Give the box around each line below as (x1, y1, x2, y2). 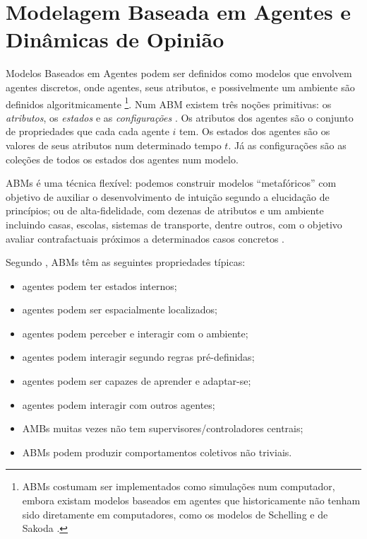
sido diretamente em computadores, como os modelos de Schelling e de (22, 506, 328, 521)
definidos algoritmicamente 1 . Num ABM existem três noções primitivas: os (6, 94, 332, 111)
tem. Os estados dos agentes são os (179, 124, 330, 139)
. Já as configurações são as (228, 137, 347, 152)
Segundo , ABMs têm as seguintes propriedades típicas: (6, 255, 246, 269)
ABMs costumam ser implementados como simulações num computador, (22, 479, 335, 494)
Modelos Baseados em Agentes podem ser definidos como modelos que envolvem (6, 66, 352, 81)
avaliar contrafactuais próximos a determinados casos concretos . (6, 231, 284, 245)
